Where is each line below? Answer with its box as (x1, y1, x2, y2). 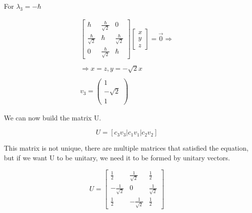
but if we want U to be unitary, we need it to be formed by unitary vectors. (4, 152, 231, 162)
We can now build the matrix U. (4, 112, 101, 122)
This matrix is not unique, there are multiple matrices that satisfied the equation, (4, 143, 249, 153)
